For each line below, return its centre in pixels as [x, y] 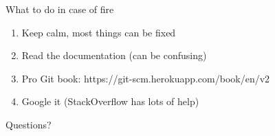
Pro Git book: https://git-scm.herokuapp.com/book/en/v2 [146, 78]
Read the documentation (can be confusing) [114, 55]
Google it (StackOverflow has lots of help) [110, 101]
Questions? [29, 124]
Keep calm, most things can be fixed [99, 32]
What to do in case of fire [60, 9]
